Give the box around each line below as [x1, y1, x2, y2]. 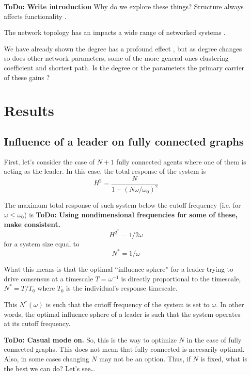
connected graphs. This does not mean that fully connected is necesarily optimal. [4, 344, 245, 354]
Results [4, 100, 54, 120]
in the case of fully [187, 334, 242, 344]
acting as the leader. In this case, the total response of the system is [4, 166, 206, 176]
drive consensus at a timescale [4, 273, 93, 283]
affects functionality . [4, 11, 67, 21]
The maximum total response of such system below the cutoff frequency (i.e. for [4, 200, 241, 210]
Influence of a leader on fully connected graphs [4, 133, 244, 148]
